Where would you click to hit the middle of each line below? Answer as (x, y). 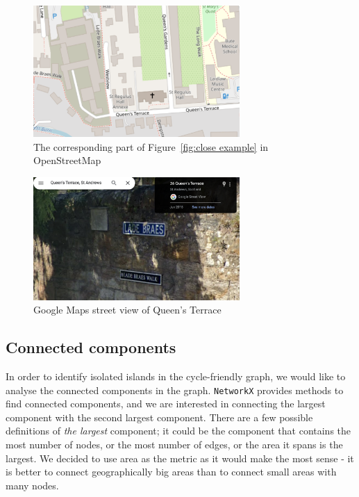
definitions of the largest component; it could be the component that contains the (178, 431)
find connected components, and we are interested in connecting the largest (166, 404)
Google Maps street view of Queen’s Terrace (127, 310)
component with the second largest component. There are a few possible (159, 417)
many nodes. (32, 485)
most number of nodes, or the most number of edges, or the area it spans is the (174, 444)
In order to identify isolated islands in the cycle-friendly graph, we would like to (176, 376)
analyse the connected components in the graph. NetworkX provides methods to (175, 390)
